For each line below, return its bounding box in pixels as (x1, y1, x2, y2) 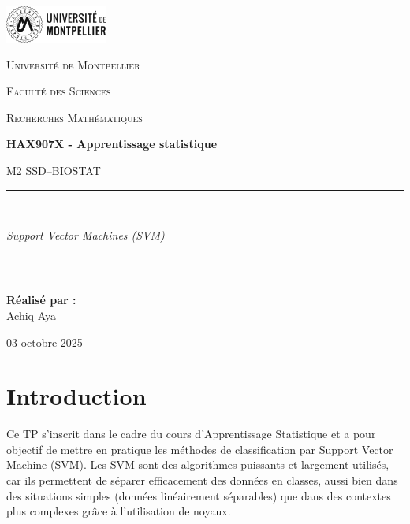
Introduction (6, 380, 147, 412)
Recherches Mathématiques (6, 109, 143, 125)
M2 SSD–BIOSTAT (6, 162, 101, 178)
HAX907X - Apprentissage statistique (6, 136, 218, 152)
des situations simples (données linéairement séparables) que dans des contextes (6, 487, 391, 504)
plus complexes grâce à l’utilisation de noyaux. (6, 503, 231, 519)
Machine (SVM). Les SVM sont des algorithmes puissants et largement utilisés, (6, 456, 389, 473)
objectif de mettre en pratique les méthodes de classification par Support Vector (6, 440, 393, 457)
